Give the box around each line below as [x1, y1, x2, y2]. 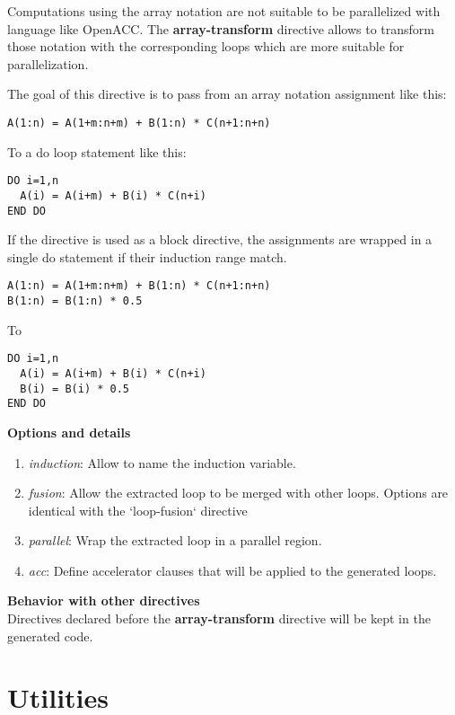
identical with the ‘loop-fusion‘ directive [28, 500, 248, 519]
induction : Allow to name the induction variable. [28, 453, 296, 472]
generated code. [7, 626, 93, 645]
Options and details [7, 422, 131, 441]
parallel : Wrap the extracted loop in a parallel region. [28, 531, 322, 550]
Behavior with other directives [7, 591, 200, 610]
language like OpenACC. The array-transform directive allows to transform [7, 19, 435, 38]
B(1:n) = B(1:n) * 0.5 [7, 295, 143, 308]
